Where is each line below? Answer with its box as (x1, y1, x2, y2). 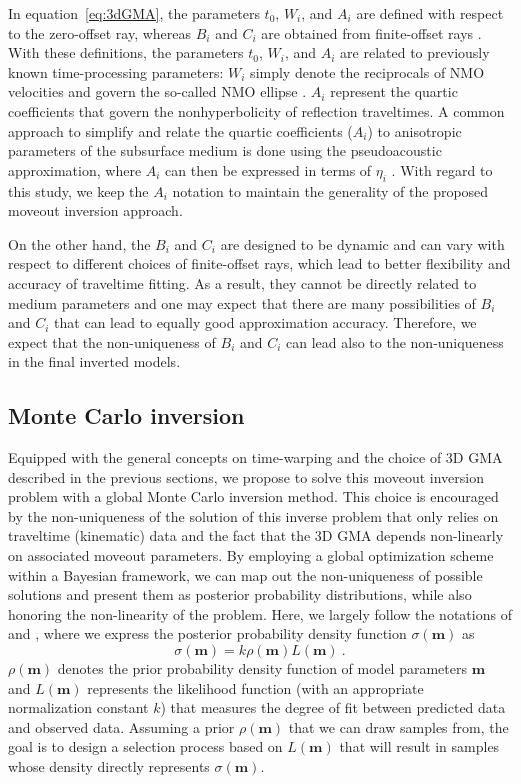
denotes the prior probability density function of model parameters (57, 658, 467, 679)
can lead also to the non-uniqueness (286, 331, 504, 352)
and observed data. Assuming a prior (8, 716, 235, 737)
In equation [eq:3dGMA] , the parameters (8, 3, 260, 23)
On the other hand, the (8, 233, 151, 254)
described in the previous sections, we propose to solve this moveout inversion (8, 466, 484, 487)
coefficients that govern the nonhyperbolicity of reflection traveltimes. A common (8, 100, 505, 121)
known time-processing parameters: (8, 61, 224, 82)
